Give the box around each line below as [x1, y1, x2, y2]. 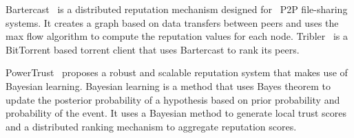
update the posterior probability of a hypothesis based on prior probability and [6, 92, 340, 106]
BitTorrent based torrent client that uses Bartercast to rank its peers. [6, 42, 300, 56]
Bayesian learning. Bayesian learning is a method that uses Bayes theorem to [6, 78, 331, 93]
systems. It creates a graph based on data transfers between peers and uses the [6, 15, 339, 30]
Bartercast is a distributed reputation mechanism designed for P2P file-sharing [6, 2, 348, 16]
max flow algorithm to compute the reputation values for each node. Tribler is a [6, 29, 348, 43]
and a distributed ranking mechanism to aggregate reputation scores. [6, 119, 297, 133]
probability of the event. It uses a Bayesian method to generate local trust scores [6, 106, 347, 120]
